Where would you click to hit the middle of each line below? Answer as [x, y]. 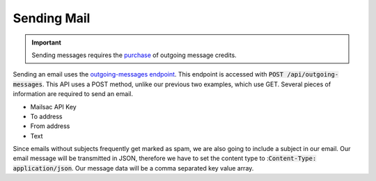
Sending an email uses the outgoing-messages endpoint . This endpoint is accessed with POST [148, 74]
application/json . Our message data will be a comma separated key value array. [133, 168]
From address [50, 126]
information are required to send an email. [73, 94]
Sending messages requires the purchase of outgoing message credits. [134, 55]
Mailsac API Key [53, 107]
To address [46, 116]
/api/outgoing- [313, 74]
